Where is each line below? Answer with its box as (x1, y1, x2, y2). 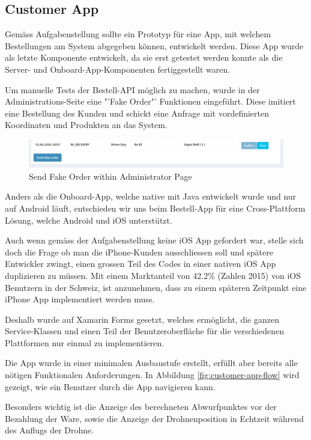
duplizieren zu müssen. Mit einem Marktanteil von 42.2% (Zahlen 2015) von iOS (5, 269, 301, 281)
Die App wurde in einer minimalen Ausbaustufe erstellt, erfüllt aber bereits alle (5, 356, 298, 369)
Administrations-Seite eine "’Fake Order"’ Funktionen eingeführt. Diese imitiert (5, 95, 296, 108)
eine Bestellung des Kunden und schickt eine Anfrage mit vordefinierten (5, 106, 269, 119)
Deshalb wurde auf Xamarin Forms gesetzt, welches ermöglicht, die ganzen (5, 313, 279, 325)
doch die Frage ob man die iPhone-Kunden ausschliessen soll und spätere (5, 245, 273, 258)
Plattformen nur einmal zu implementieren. (5, 336, 165, 349)
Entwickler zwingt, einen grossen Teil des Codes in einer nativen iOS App (5, 257, 276, 270)
